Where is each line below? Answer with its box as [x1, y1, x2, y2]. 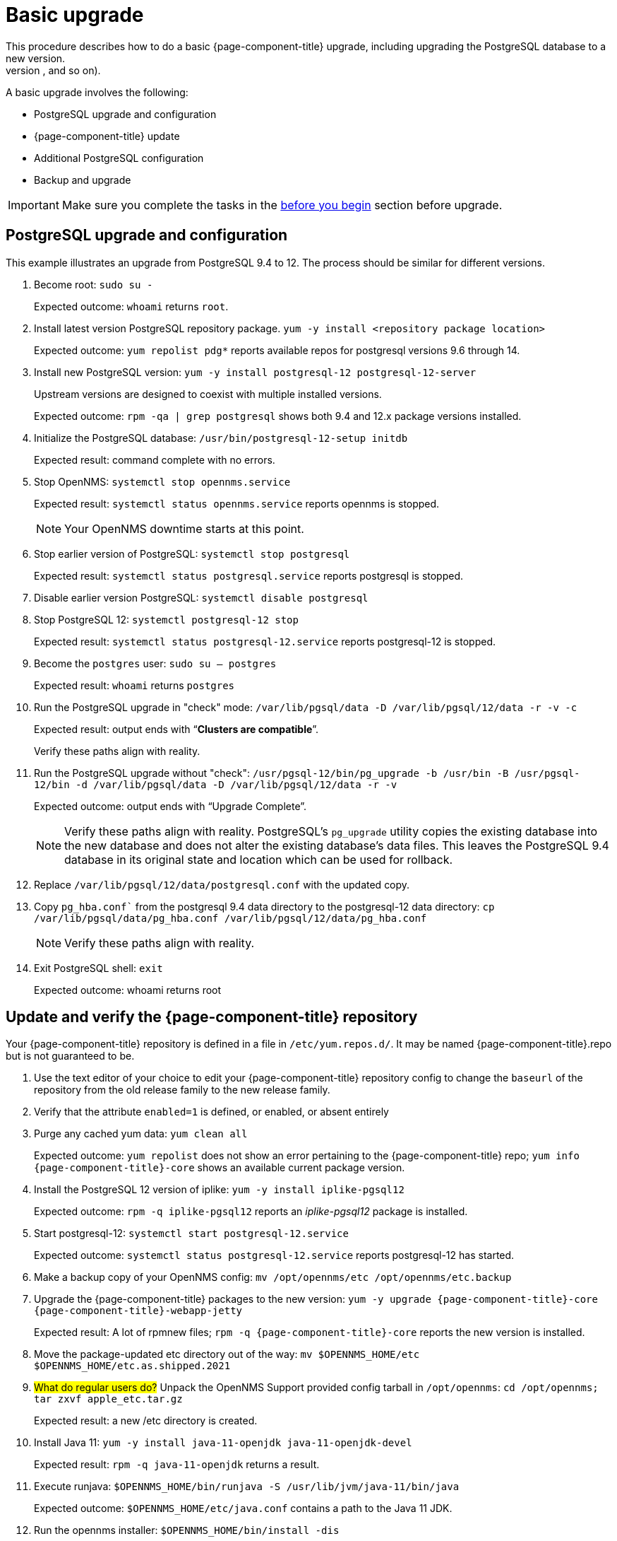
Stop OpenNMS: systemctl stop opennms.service [34, 475, 291, 488]
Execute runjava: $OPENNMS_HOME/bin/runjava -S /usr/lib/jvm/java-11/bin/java [34, 1480, 460, 1493]
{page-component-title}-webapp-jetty [34, 1305, 243, 1317]
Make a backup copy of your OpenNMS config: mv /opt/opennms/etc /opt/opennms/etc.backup [34, 1271, 512, 1284]
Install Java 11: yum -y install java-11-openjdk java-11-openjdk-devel [34, 1436, 412, 1449]
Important [8, 197, 59, 212]
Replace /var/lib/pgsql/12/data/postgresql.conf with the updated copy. [34, 878, 410, 891]
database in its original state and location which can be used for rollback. [64, 852, 453, 867]
